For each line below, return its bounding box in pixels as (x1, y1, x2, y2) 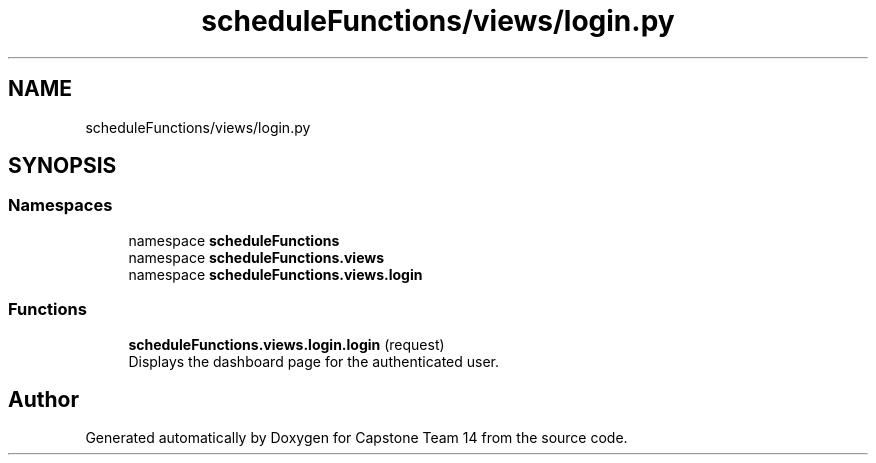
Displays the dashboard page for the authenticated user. (128, 352, 500, 370)
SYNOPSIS (8, 153, 117, 179)
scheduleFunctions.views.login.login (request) (128, 335, 445, 353)
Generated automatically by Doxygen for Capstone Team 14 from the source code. (85, 429, 628, 447)
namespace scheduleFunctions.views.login (128, 265, 423, 283)
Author (8, 386, 79, 412)
